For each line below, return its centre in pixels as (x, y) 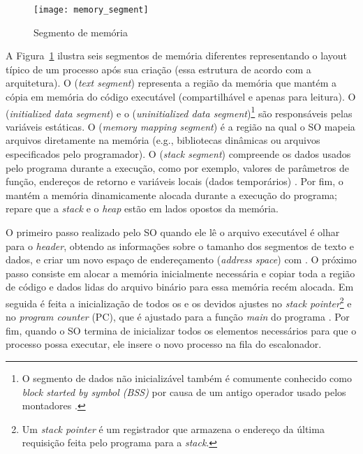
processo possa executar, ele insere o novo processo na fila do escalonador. (164, 344)
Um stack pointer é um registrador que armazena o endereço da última (173, 429)
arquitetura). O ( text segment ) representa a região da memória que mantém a (171, 83)
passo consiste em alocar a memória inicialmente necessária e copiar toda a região (180, 273)
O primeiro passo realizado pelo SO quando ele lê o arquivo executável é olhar (173, 232)
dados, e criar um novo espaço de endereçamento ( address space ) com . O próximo (181, 259)
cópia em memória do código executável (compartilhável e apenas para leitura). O (181, 97)
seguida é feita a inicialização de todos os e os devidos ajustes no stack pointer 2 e (179, 302)
